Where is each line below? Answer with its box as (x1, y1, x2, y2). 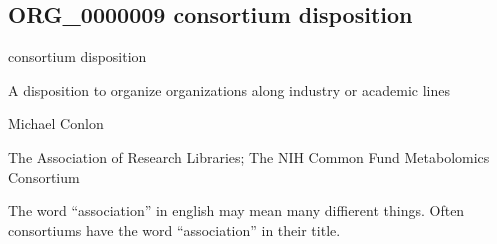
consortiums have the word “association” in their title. (8, 219, 341, 240)
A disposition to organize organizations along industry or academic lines (8, 79, 450, 100)
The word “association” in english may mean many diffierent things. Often (8, 200, 465, 221)
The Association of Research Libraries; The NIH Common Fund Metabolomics (8, 146, 490, 167)
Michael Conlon (8, 113, 104, 134)
